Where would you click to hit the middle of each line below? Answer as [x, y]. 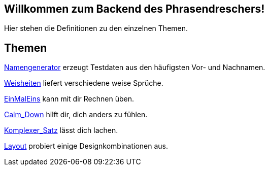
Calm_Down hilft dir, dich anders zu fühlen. [76, 115]
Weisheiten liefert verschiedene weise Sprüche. [84, 83]
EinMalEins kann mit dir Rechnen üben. [69, 99]
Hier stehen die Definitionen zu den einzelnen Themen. [96, 28]
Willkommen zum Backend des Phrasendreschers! [134, 9]
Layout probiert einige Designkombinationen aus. [86, 146]
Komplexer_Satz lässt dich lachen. [61, 130]
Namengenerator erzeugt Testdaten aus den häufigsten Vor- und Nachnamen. [135, 67]
